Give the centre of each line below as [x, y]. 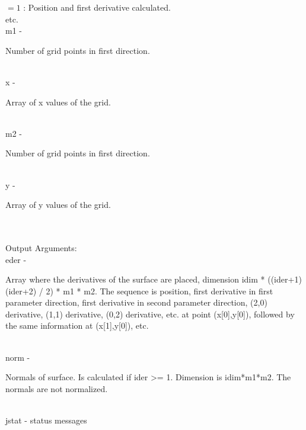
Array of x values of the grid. [58, 102]
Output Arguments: [41, 247]
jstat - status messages [46, 420]
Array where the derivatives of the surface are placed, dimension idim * [135, 279]
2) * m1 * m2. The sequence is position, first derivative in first [160, 291]
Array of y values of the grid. [58, 205]
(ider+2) [21, 291]
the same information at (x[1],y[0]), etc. [77, 325]
